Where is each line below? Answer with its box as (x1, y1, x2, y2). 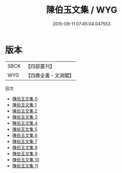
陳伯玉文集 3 (12, 114, 38, 120)
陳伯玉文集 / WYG (46, 4, 118, 16)
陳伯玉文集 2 (12, 108, 38, 114)
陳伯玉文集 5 (12, 126, 38, 132)
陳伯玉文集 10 (12, 156, 40, 162)
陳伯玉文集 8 (12, 144, 38, 150)
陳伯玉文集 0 (12, 96, 38, 101)
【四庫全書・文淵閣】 (25, 72, 74, 78)
